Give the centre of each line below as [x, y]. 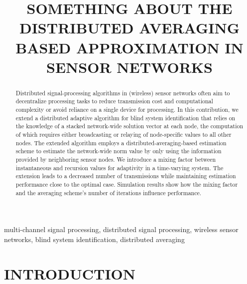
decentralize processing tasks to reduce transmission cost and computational [114, 101]
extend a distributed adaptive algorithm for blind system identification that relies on [125, 118]
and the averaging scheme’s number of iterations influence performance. [109, 192]
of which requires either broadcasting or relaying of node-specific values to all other [123, 135]
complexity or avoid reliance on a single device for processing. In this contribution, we [127, 110]
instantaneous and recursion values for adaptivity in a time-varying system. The [120, 167]
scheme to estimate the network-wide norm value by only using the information [119, 151]
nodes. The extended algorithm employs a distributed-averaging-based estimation [121, 142]
